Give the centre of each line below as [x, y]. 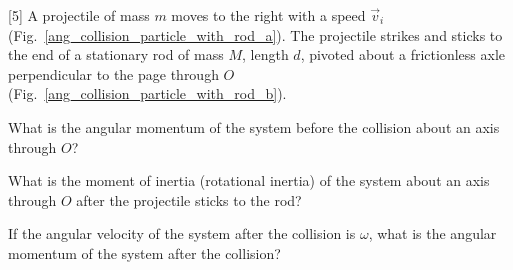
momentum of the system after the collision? [144, 252]
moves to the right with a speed [268, 15]
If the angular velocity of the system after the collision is [182, 233]
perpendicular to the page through [113, 73]
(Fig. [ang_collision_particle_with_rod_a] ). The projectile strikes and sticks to [255, 34]
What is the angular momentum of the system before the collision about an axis [254, 126]
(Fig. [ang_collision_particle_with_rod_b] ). [147, 93]
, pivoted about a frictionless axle [403, 54]
